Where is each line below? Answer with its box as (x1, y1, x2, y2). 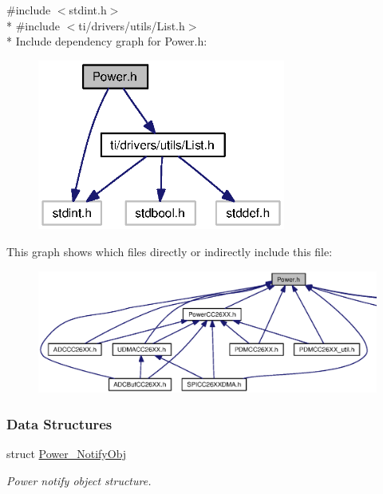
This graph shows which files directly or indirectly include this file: (6, 243, 333, 259)
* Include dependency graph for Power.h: (6, 33, 207, 49)
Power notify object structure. (6, 472, 152, 488)
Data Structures (6, 413, 113, 433)
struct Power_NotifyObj (6, 445, 127, 462)
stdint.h (69, 2, 107, 18)
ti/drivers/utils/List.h (78, 17, 185, 34)
